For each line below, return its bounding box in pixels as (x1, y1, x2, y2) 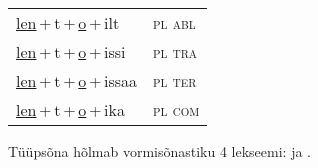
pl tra (153, 40, 198, 63)
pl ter (153, 69, 197, 92)
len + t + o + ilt (16, 11, 120, 34)
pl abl (153, 11, 196, 34)
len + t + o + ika (16, 98, 125, 121)
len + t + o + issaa (16, 69, 138, 92)
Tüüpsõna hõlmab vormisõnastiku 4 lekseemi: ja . (8, 141, 312, 161)
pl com (153, 98, 200, 121)
